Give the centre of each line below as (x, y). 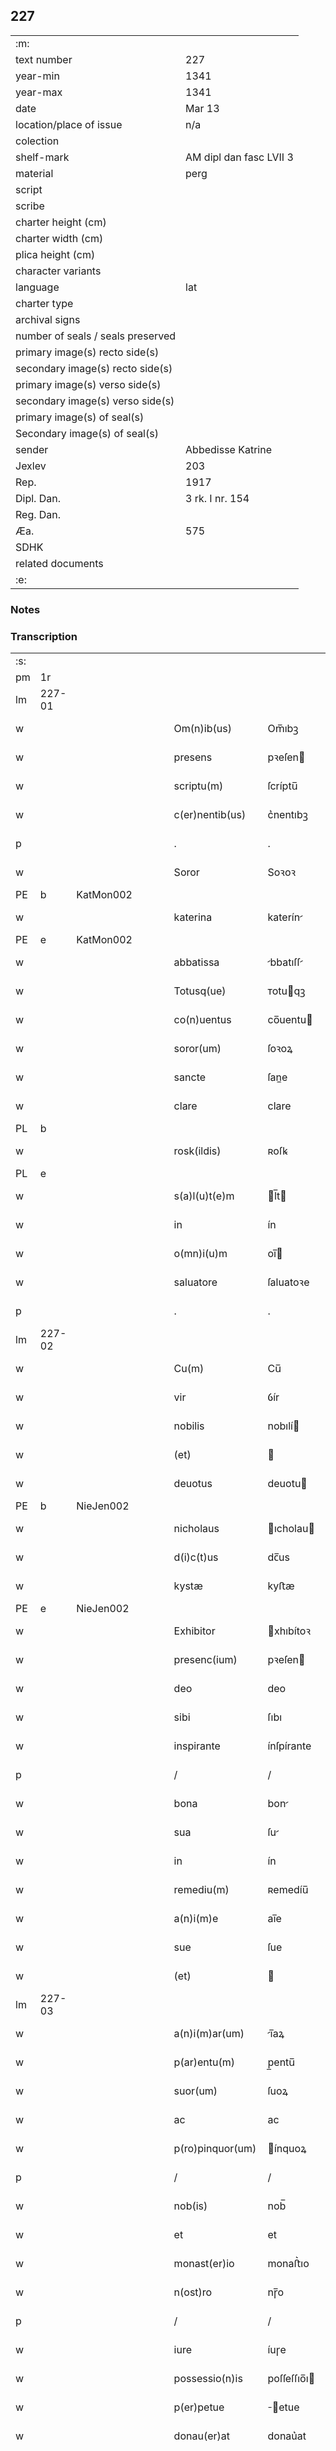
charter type (44, 303)
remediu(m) (201, 1890)
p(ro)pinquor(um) (215, 2149)
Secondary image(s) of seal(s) (87, 433)
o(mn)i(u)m (200, 1254)
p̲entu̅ (281, 2062)
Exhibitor (194, 1631)
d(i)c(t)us (196, 1557)
